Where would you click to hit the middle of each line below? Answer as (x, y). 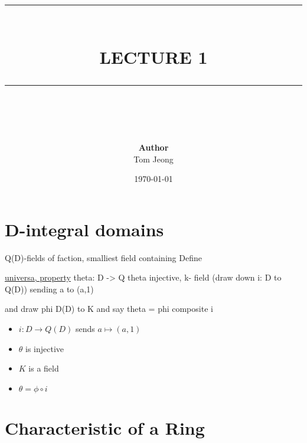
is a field (44, 368)
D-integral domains (84, 229)
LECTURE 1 (153, 56)
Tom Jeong (153, 159)
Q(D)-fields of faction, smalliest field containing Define (103, 257)
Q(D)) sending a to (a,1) (49, 289)
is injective (45, 348)
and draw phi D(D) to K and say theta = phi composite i (109, 309)
